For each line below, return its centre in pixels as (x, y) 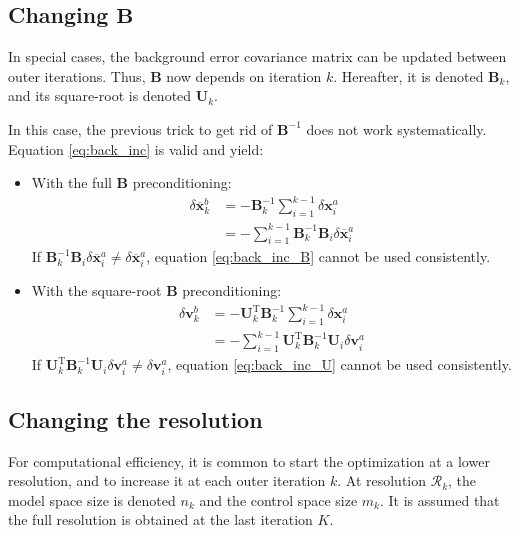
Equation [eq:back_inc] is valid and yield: (136, 148)
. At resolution (382, 480)
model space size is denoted (92, 499)
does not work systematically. (396, 128)
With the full (71, 182)
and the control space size (278, 499)
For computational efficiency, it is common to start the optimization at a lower (249, 460)
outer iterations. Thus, (77, 75)
